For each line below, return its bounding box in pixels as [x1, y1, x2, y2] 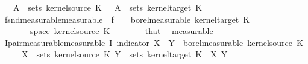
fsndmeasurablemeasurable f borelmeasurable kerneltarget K [4, 13, 250, 25]
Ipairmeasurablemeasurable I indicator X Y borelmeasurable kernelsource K [4, 36, 303, 48]
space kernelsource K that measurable [30, 25, 213, 37]
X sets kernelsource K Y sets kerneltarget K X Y [21, 48, 228, 60]
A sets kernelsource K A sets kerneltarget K [13, 1, 203, 13]
